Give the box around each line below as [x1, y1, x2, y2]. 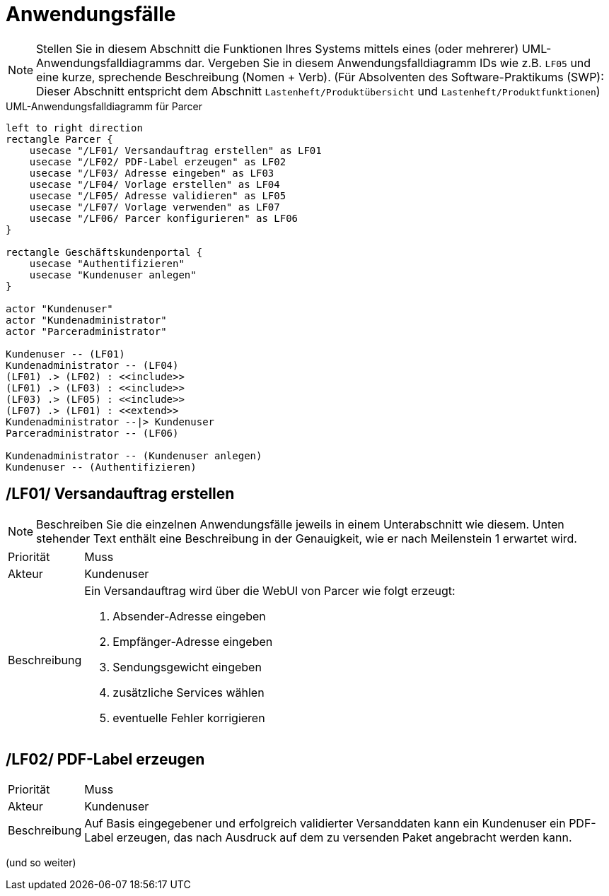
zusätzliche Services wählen [112, 685, 265, 700]
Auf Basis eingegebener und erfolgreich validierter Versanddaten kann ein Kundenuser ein [84, 816, 566, 831]
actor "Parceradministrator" [6, 325, 167, 337]
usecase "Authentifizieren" [29, 257, 185, 269]
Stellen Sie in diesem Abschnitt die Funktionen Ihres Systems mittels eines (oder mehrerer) [36, 41, 519, 56]
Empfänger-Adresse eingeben [112, 634, 273, 649]
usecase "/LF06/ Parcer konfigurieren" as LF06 [29, 212, 298, 224]
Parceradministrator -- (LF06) [6, 427, 179, 439]
